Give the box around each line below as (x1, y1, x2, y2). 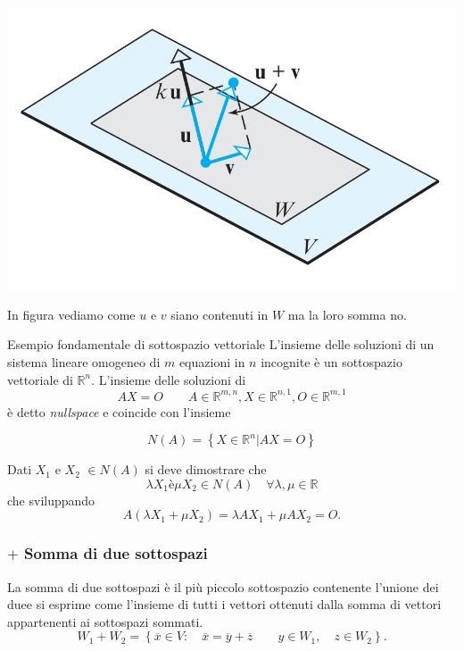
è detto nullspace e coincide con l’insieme (7, 402, 231, 421)
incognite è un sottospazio (261, 353, 402, 371)
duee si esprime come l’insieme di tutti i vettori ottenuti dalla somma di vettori (7, 595, 442, 613)
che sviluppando (7, 490, 95, 509)
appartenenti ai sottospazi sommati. (7, 612, 203, 630)
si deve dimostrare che (145, 460, 267, 479)
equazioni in (178, 353, 245, 371)
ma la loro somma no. (287, 305, 407, 323)
